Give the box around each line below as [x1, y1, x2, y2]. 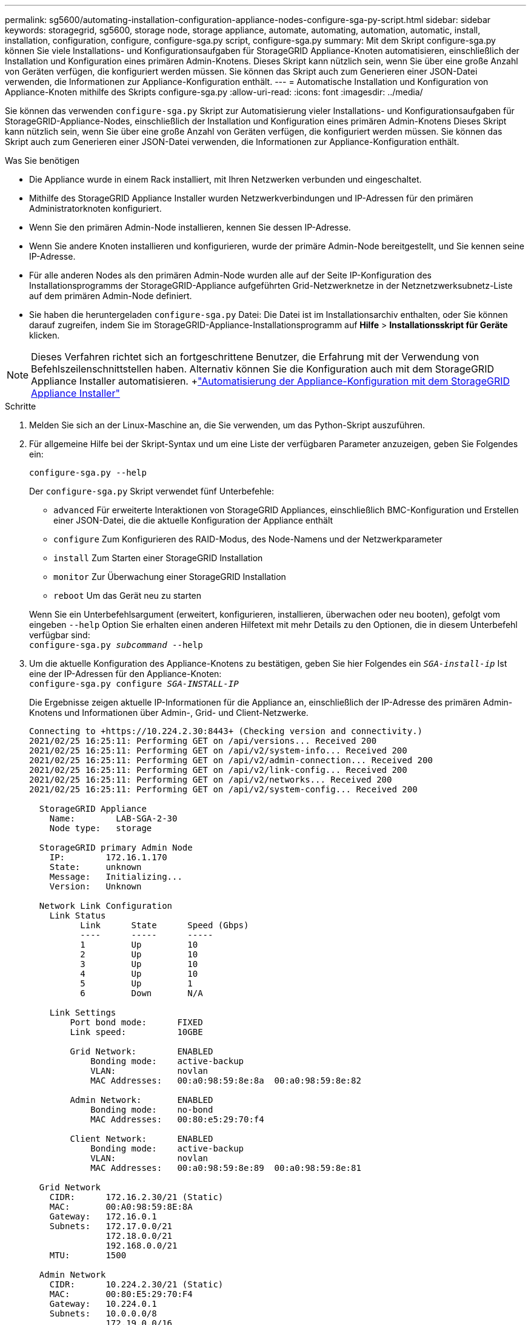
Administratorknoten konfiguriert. [29, 203, 162, 214]
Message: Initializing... [49, 872, 182, 882]
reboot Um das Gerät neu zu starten [53, 590, 202, 601]
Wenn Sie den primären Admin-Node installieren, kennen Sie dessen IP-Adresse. [29, 222, 351, 232]
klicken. [29, 330, 60, 340]
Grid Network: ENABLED [70, 1047, 213, 1056]
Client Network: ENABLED [70, 1134, 213, 1144]
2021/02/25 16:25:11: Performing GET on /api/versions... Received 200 [29, 736, 377, 746]
